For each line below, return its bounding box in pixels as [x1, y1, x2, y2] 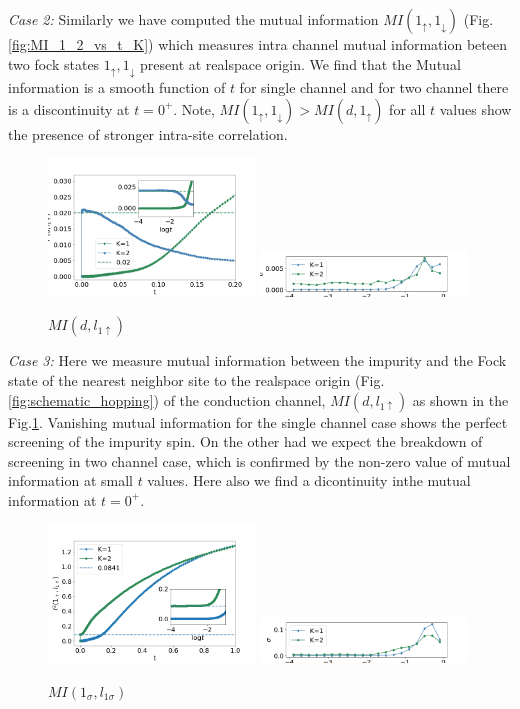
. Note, [173, 98, 215, 119]
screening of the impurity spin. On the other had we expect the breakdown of [8, 431, 483, 452]
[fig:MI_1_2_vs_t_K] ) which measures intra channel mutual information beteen [8, 34, 507, 54]
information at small [8, 470, 133, 491]
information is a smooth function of [8, 77, 226, 98]
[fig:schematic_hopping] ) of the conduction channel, [8, 389, 326, 410]
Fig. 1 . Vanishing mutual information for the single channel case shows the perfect [8, 411, 508, 432]
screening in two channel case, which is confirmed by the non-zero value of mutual [8, 450, 511, 471]
